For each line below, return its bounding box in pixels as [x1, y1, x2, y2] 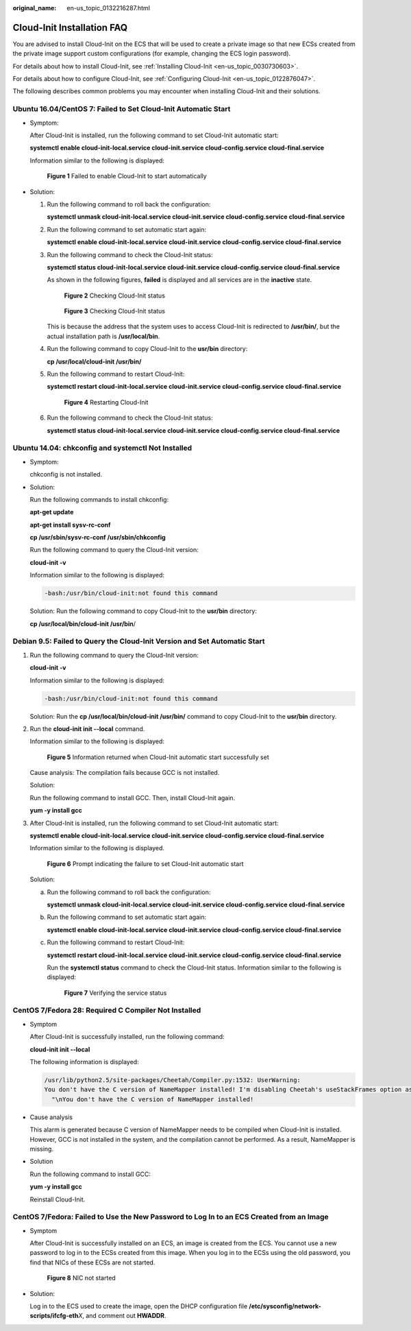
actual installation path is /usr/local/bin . [47, 332, 160, 340]
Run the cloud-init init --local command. [29, 724, 145, 733]
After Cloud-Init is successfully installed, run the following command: [29, 1033, 225, 1041]
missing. [29, 1144, 54, 1153]
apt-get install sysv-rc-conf [29, 520, 111, 529]
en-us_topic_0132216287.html [66, 4, 151, 12]
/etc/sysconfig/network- [249, 1302, 321, 1310]
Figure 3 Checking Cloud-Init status [64, 307, 166, 315]
